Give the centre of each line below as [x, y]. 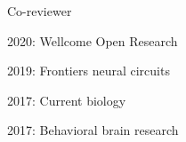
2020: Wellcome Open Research [93, 40]
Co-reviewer [40, 11]
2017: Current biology [67, 100]
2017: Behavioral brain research [93, 130]
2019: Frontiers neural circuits [89, 71]
